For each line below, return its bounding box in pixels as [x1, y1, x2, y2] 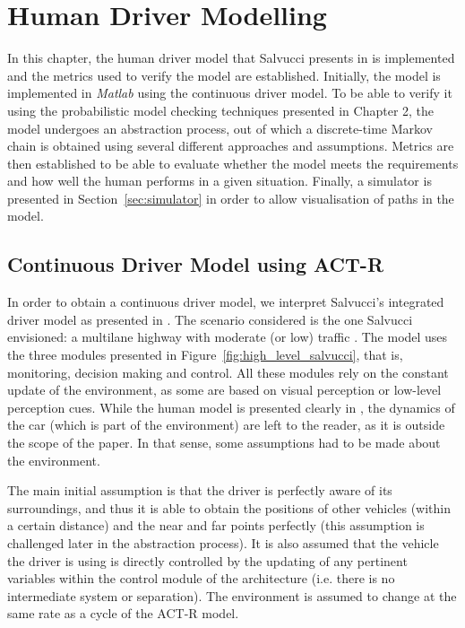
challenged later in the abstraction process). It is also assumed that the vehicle [7, 533, 439, 552]
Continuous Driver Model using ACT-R [7, 250, 383, 278]
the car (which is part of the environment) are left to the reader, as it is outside [7, 415, 445, 434]
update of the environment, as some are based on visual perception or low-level [7, 380, 442, 399]
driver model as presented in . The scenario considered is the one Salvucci [7, 310, 413, 328]
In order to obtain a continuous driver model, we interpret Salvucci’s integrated [7, 292, 444, 311]
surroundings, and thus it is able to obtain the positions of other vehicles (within [7, 498, 451, 517]
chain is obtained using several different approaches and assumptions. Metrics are [7, 136, 454, 155]
